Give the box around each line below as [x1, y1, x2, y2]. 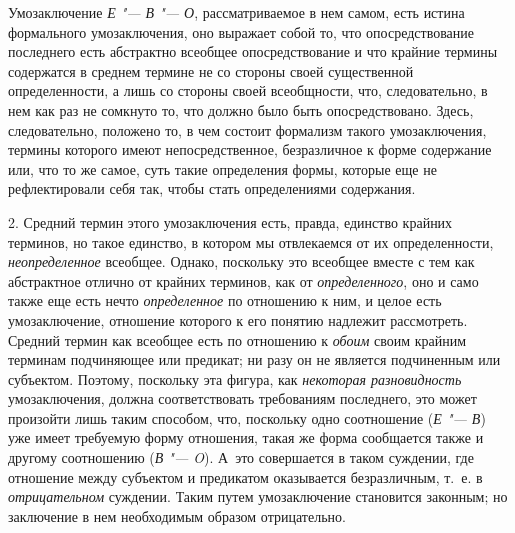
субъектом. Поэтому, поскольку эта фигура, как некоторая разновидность [8, 368, 462, 389]
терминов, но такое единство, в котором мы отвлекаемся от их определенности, [8, 231, 494, 252]
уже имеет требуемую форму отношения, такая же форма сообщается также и [8, 427, 484, 448]
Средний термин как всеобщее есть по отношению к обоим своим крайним [8, 329, 467, 350]
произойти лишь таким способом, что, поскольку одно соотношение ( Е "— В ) [8, 407, 486, 428]
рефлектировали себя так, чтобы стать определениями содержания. [8, 178, 416, 199]
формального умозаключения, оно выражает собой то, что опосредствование [8, 21, 475, 42]
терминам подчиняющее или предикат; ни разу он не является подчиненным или [8, 349, 501, 370]
